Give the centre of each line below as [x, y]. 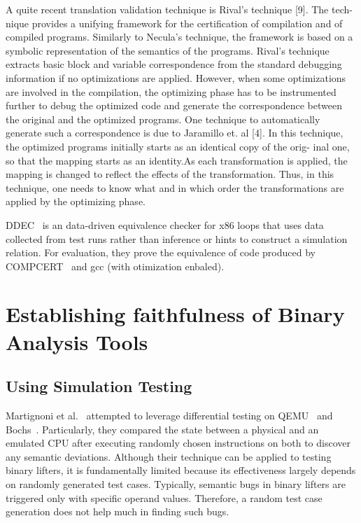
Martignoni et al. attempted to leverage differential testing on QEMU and [169, 416]
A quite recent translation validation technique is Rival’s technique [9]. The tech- [179, 9]
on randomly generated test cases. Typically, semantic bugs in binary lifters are [176, 484]
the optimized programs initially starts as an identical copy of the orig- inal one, [178, 146]
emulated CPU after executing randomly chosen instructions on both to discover [178, 443]
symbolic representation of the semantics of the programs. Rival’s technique [168, 50]
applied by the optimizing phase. [76, 201]
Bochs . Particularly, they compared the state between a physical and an [162, 429]
